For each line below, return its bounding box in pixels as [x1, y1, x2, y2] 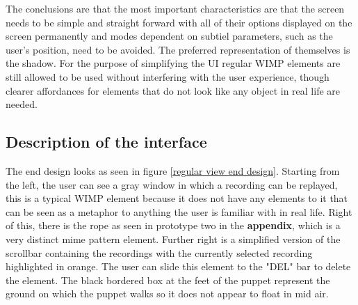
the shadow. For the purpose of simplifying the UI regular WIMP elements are [6, 56, 341, 70]
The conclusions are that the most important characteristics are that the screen [6, 1, 345, 15]
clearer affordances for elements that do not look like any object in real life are [6, 83, 341, 97]
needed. [6, 97, 38, 111]
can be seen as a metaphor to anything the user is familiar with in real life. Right [6, 204, 352, 219]
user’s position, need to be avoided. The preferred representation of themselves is [6, 42, 350, 56]
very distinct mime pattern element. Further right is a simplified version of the [6, 231, 341, 246]
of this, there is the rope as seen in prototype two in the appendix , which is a [6, 218, 341, 233]
